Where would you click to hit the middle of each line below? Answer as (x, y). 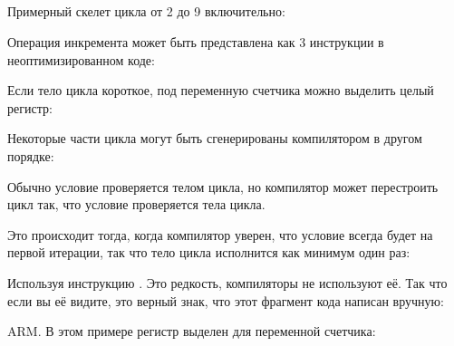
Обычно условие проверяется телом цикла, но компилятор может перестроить (223, 186)
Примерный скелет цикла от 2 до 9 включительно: (146, 11)
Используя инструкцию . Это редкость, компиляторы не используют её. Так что (227, 282)
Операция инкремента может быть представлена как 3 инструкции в (196, 41)
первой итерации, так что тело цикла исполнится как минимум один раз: (209, 252)
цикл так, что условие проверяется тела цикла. (136, 204)
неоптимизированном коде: (81, 59)
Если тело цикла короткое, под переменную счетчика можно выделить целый (221, 90)
